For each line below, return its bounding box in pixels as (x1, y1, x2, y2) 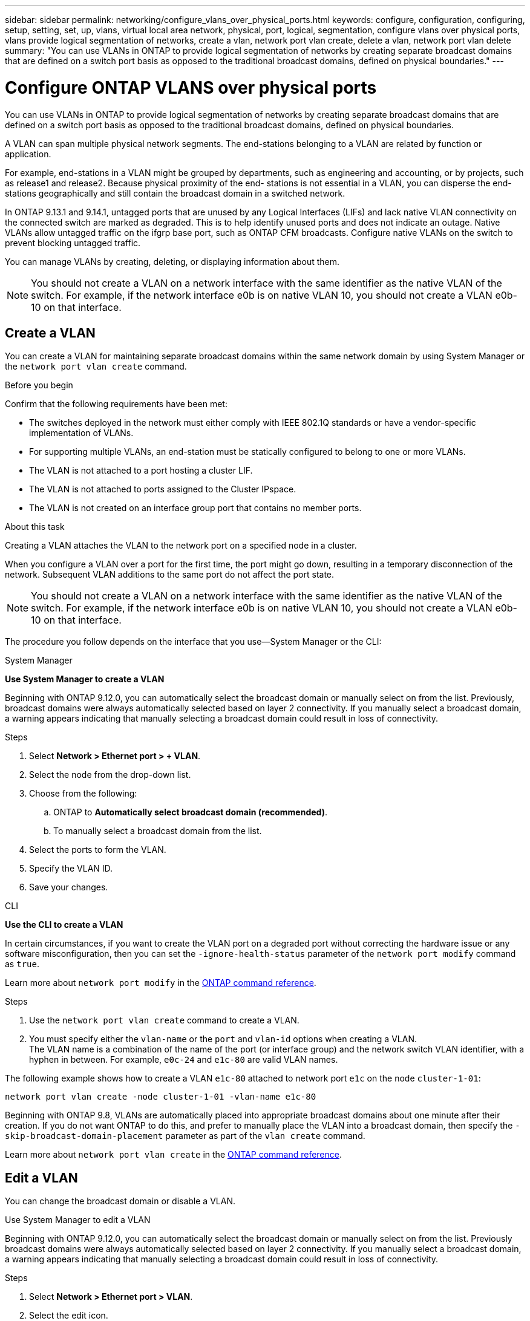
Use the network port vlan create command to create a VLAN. (29, 1015, 299, 1026)
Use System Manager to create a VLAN (5, 674, 165, 685)
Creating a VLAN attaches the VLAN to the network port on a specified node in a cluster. (5, 540, 357, 551)
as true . (5, 959, 39, 970)
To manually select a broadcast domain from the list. (53, 826, 262, 837)
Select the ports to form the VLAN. (29, 844, 166, 855)
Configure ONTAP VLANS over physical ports (5, 77, 377, 98)
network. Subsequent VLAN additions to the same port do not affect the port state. (5, 569, 335, 580)
